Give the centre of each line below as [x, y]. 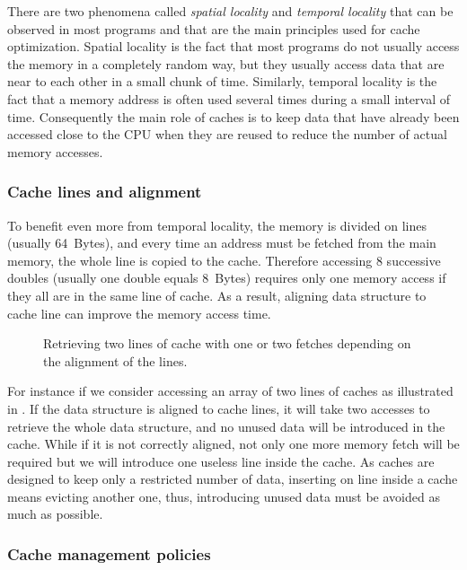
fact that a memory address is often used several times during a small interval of [229, 98]
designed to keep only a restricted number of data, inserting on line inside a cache [233, 479]
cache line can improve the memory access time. [139, 313]
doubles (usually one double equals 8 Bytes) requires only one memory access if [227, 278]
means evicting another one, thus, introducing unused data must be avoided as [224, 496]
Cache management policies [109, 553]
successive [414, 260]
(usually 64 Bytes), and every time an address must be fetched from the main [222, 243]
